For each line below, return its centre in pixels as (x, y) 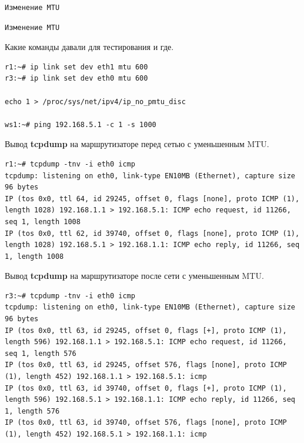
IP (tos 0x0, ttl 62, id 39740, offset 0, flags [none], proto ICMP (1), (152, 233)
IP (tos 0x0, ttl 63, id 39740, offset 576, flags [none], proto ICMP (146, 423)
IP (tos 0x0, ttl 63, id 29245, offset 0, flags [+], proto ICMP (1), (146, 330)
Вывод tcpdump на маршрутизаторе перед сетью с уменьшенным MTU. (137, 144)
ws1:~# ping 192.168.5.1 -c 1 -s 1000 (81, 124)
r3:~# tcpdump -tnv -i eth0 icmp (70, 296)
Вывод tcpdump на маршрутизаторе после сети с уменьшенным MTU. (134, 276)
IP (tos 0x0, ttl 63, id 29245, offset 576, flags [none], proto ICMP (146, 365)
